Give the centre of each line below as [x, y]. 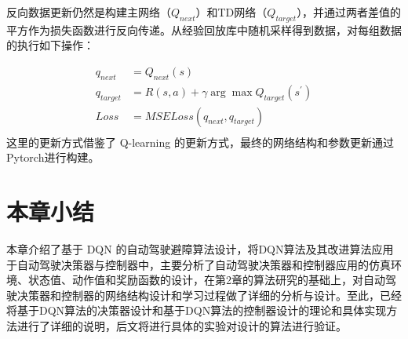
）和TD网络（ [231, 12]
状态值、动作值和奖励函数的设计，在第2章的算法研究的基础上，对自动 [206, 280]
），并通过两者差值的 [349, 12]
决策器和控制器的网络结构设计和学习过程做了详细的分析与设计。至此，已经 [209, 295]
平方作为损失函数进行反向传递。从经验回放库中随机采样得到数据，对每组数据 [204, 29]
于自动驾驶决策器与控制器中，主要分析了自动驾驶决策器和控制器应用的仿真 [199, 264]
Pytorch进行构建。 [53, 157]
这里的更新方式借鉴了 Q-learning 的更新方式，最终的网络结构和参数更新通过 [200, 142]
